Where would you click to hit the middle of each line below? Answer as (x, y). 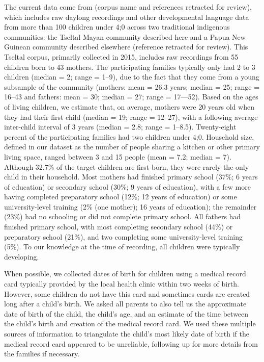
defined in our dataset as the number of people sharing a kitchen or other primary (132, 147)
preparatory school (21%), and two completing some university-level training (124, 236)
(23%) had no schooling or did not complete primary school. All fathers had (123, 216)
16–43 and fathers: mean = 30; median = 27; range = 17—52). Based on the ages (131, 97)
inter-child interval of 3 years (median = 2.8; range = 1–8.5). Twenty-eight (120, 127)
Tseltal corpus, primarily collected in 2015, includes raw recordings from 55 (121, 56)
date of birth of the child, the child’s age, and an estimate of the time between (126, 313)
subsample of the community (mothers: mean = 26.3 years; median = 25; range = (132, 86)
